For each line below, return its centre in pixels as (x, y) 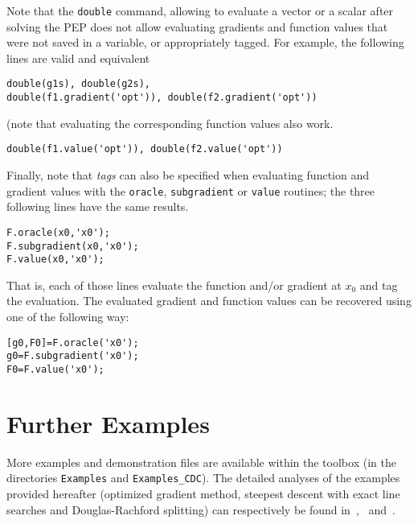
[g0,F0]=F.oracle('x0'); (73, 342)
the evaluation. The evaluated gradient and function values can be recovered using (209, 301)
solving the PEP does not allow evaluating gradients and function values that (197, 26)
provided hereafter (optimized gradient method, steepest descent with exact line (203, 493)
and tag (379, 285)
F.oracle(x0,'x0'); (58, 232)
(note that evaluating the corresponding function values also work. (170, 123)
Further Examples (108, 423)
